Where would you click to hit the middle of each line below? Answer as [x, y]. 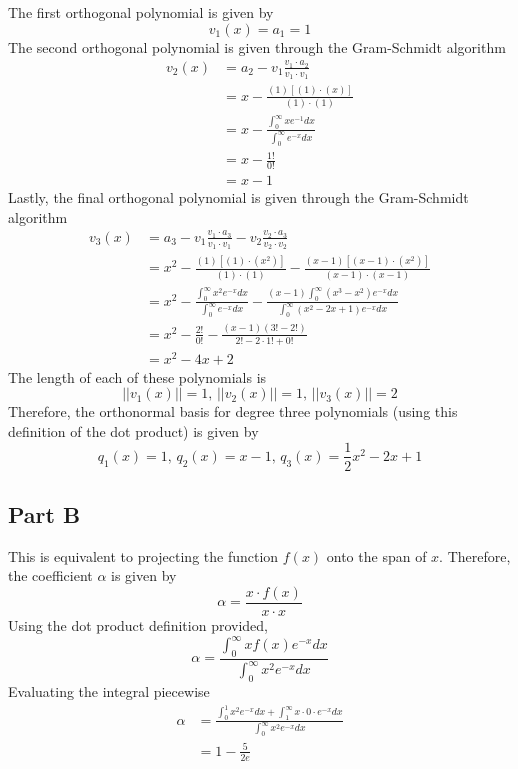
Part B [44, 513]
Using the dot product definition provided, [138, 625]
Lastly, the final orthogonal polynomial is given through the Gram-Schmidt [238, 196]
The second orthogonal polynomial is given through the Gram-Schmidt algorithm [257, 46]
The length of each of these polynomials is [137, 376]
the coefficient [50, 575]
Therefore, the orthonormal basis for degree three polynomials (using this [233, 411]
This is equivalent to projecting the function [143, 555]
